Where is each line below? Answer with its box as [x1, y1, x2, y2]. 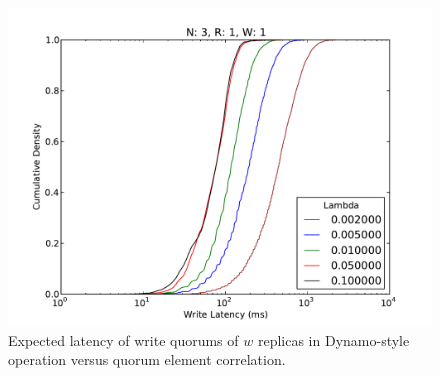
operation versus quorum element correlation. [8, 349, 286, 370]
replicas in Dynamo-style [257, 329, 410, 350]
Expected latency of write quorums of [8, 329, 239, 350]
